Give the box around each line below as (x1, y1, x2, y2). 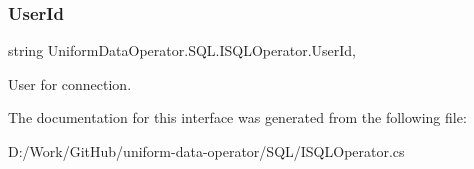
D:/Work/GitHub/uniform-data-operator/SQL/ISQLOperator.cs (8, 141, 405, 161)
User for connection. (8, 73, 132, 94)
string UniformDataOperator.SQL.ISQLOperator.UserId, (8, 40, 356, 61)
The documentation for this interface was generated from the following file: (8, 107, 467, 128)
